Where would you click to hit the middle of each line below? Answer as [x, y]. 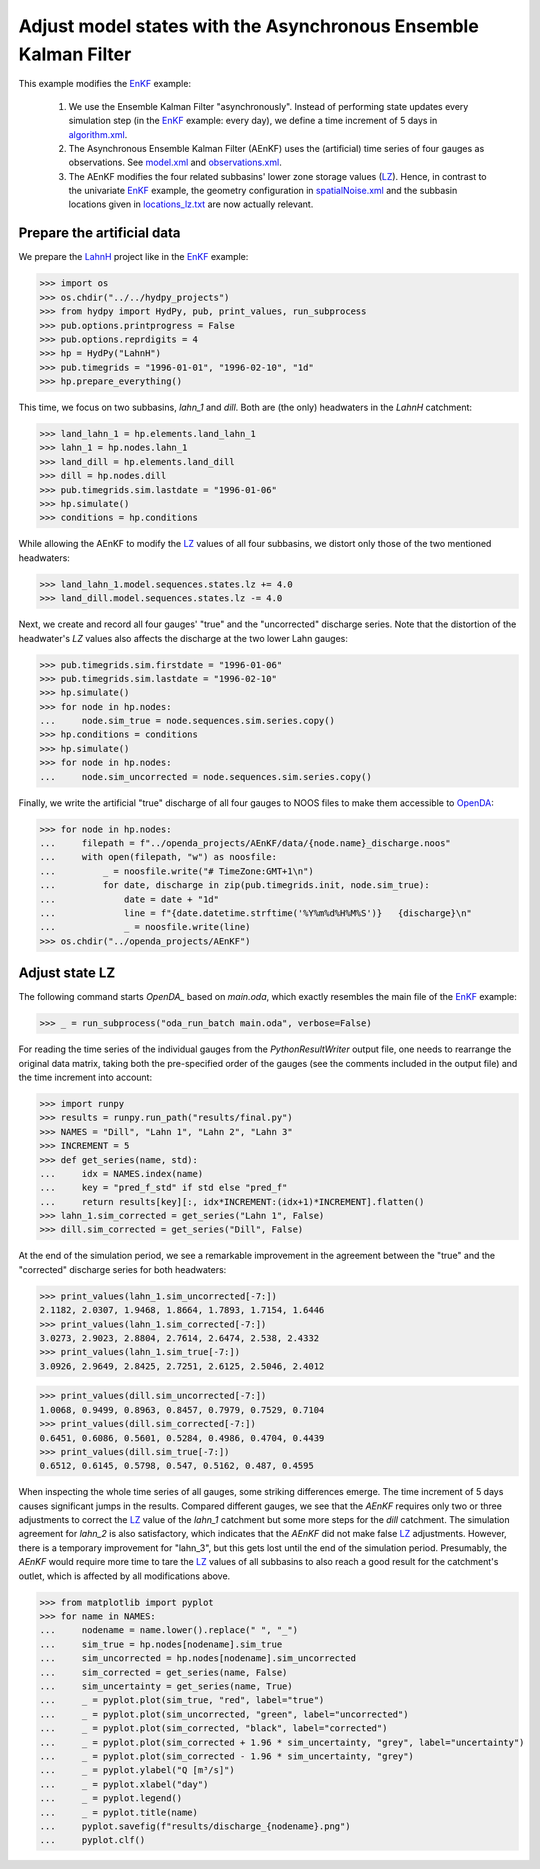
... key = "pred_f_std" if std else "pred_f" [163, 1188]
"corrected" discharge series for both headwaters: [122, 1269]
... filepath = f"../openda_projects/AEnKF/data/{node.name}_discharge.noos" [245, 843]
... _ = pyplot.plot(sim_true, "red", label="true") [182, 1700]
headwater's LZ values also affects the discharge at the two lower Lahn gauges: [183, 638]
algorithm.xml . [98, 134]
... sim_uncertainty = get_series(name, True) [166, 1686]
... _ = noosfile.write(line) [145, 927]
